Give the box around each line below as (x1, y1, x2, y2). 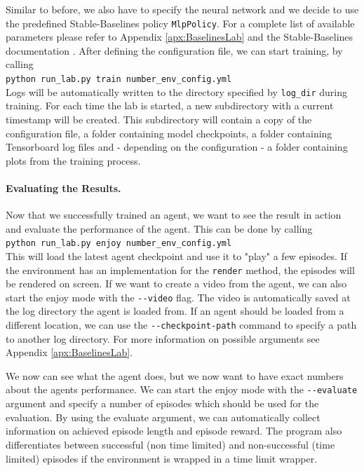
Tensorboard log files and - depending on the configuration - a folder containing (6, 139, 348, 154)
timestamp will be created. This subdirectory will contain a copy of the (6, 111, 312, 126)
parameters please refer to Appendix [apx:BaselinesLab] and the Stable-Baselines (6, 29, 353, 44)
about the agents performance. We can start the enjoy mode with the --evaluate (6, 382, 358, 397)
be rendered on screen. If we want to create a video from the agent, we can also (6, 276, 347, 291)
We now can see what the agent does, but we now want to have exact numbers (6, 368, 344, 383)
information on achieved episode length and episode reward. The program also (6, 423, 342, 438)
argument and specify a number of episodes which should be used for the (6, 396, 319, 411)
